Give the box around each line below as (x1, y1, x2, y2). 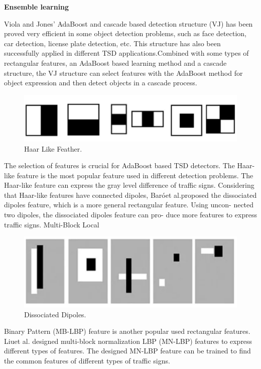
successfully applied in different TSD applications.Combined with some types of (4, 48, 249, 58)
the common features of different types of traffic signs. (4, 355, 170, 365)
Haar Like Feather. (24, 143, 82, 154)
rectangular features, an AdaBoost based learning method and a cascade (4, 57, 227, 68)
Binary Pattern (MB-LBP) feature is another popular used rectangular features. (4, 326, 250, 336)
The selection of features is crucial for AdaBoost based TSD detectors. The (4, 160, 235, 171)
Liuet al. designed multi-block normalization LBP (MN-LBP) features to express (4, 335, 252, 346)
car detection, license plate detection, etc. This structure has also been (4, 38, 221, 48)
